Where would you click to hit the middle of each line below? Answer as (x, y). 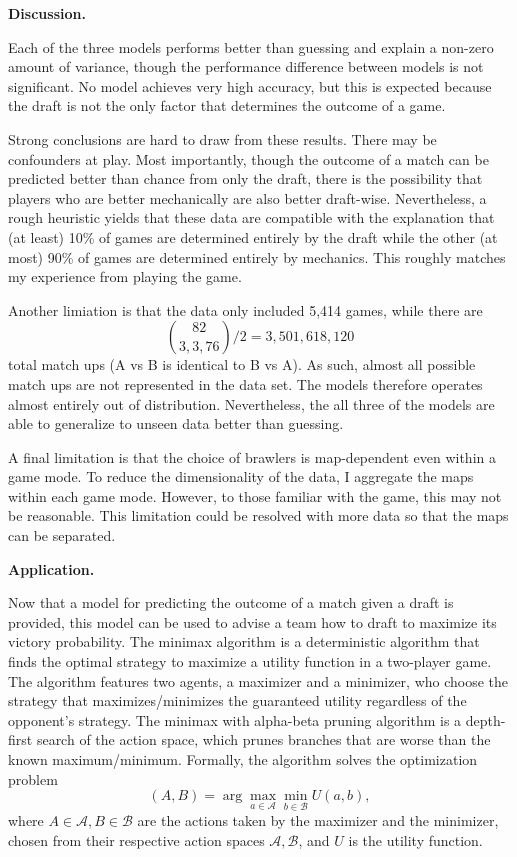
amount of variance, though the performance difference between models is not (246, 66)
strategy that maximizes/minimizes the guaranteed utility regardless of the (237, 700)
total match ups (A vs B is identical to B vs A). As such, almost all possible (242, 364)
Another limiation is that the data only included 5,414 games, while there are (245, 309)
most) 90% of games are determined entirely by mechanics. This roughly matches (257, 256)
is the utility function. (415, 840)
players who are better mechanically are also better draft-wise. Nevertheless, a (247, 197)
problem (33, 778)
